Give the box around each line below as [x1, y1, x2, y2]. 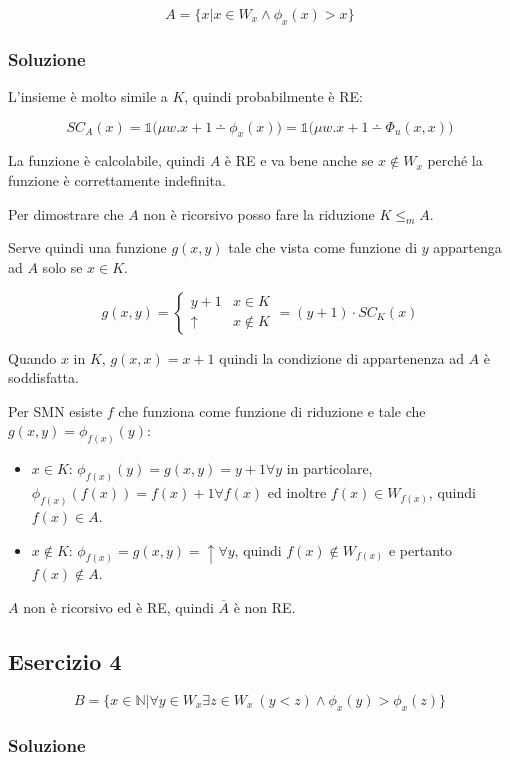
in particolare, [286, 458, 373, 479]
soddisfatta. [8, 367, 79, 388]
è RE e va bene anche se [224, 150, 374, 171]
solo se [42, 256, 83, 277]
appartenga [433, 237, 502, 258]
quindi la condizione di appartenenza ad [219, 347, 464, 368]
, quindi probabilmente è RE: [184, 86, 363, 107]
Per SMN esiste [8, 400, 103, 421]
